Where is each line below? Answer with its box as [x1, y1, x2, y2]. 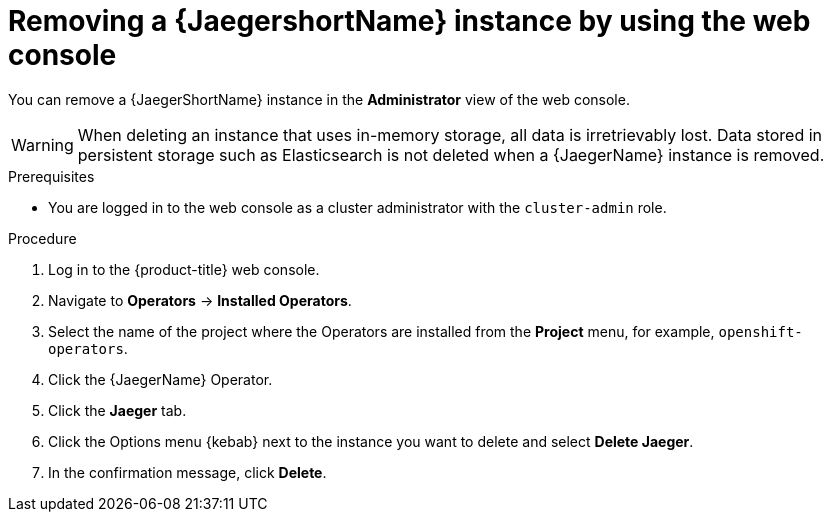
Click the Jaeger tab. [48, 401, 187, 419]
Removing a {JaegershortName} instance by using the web [8, 4, 811, 38]
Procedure [8, 229, 77, 247]
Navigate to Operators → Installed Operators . [48, 291, 352, 309]
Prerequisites [8, 167, 95, 185]
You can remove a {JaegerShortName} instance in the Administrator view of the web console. [8, 90, 630, 108]
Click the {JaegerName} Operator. [48, 370, 273, 388]
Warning [11, 134, 74, 155]
